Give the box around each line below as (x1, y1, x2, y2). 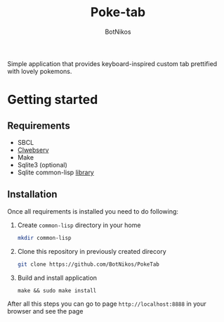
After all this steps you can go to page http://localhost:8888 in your (7, 300, 207, 308)
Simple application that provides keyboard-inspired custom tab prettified (7, 59, 218, 67)
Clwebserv (17, 146, 49, 154)
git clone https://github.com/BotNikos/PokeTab (17, 261, 159, 268)
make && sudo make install (17, 287, 97, 294)
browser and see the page (7, 307, 84, 315)
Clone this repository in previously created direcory (17, 247, 166, 255)
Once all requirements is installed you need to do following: (7, 207, 179, 215)
